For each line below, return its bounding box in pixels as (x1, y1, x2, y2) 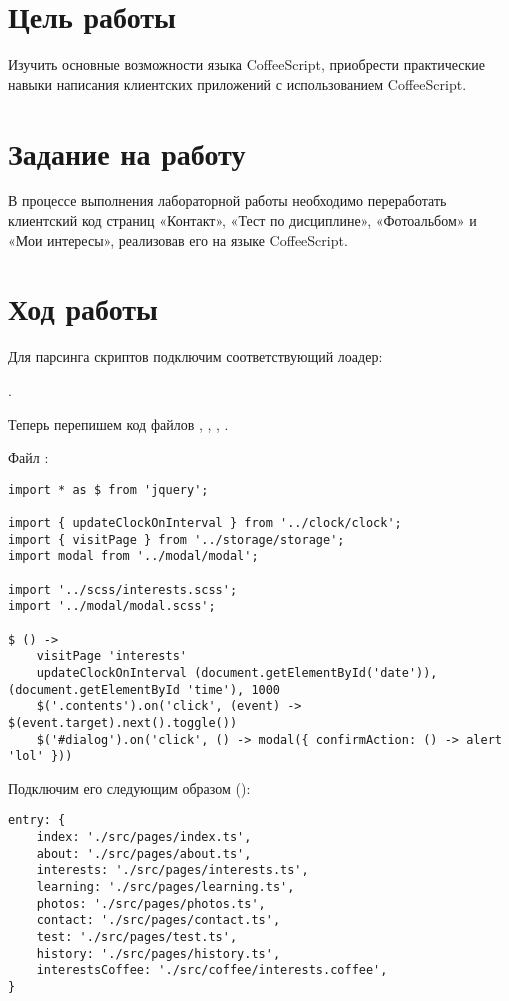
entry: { (8, 813, 66, 828)
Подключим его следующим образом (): (8, 777, 251, 798)
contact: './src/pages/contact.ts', (36, 913, 281, 928)
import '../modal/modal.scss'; (8, 599, 216, 614)
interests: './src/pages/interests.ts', (36, 863, 309, 878)
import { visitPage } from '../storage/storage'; (8, 532, 345, 547)
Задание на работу (8, 132, 246, 173)
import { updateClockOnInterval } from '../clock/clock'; (8, 516, 402, 531)
